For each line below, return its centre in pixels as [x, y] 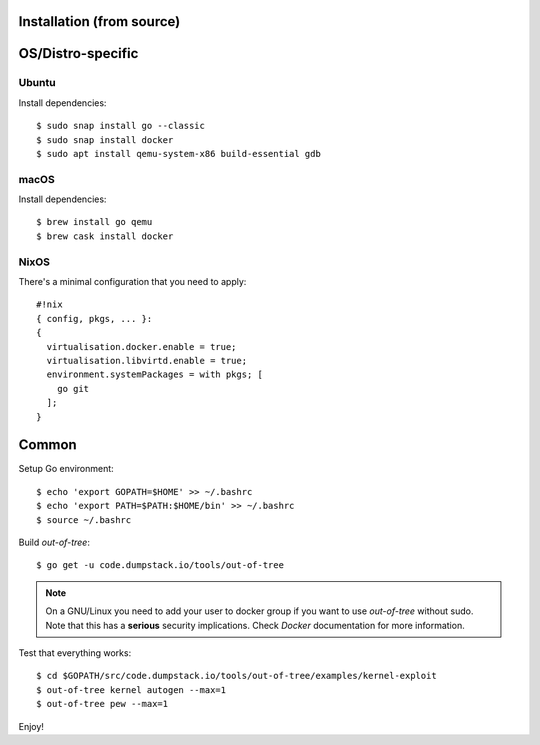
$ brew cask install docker [105, 236]
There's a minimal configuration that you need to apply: [132, 282]
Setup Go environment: [66, 469]
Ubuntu [37, 83]
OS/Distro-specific [78, 53]
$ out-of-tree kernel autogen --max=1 [131, 689]
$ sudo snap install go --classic [120, 126]
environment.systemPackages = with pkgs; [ [155, 374]
